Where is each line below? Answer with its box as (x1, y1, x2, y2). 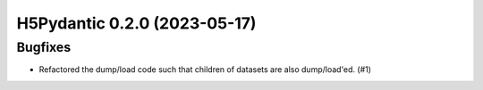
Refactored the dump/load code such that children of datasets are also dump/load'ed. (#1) (38, 64, 371, 75)
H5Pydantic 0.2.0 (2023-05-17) (16, 13, 257, 33)
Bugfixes (16, 39, 72, 55)
